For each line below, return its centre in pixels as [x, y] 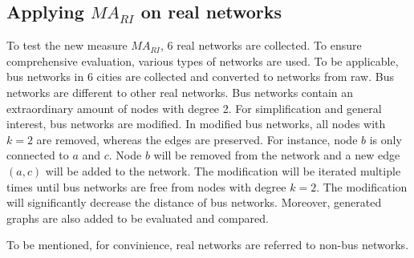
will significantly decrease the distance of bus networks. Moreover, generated [194, 202]
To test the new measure [67, 45]
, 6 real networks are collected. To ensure [261, 45]
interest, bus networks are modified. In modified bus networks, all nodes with [196, 124]
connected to [38, 155]
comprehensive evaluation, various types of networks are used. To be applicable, [203, 60]
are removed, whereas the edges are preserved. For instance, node [197, 139]
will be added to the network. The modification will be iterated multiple [223, 170]
